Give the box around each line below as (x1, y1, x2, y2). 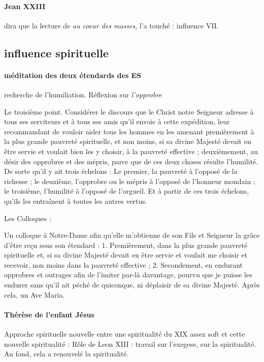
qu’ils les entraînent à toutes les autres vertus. (4, 195, 147, 206)
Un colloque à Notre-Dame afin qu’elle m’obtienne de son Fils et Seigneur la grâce (4, 230, 260, 240)
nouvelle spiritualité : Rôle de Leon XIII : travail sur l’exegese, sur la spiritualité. (4, 338, 256, 349)
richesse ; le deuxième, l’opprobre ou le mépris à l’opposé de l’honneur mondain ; (4, 175, 255, 186)
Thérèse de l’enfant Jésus (4, 309, 94, 319)
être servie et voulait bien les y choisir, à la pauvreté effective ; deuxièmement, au (4, 146, 258, 156)
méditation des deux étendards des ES (4, 69, 142, 80)
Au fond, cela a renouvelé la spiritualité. (4, 348, 129, 359)
